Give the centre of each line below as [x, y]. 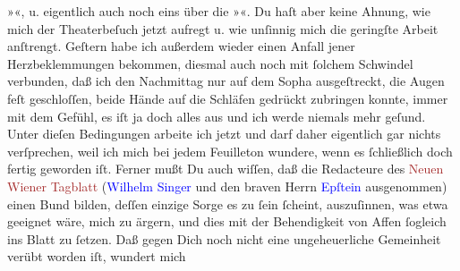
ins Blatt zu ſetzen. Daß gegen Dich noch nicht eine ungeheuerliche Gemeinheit [224, 238]
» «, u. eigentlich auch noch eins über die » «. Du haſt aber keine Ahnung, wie [219, 11]
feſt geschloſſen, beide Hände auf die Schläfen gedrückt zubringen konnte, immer [228, 98]
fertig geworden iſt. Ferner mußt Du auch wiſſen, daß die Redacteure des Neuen [226, 169]
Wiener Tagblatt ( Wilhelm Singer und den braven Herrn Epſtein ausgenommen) [227, 186]
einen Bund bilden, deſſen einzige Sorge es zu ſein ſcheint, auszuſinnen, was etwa [228, 203]
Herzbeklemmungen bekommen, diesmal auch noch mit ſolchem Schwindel [210, 63]
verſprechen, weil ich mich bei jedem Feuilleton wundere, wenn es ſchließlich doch [230, 151]
